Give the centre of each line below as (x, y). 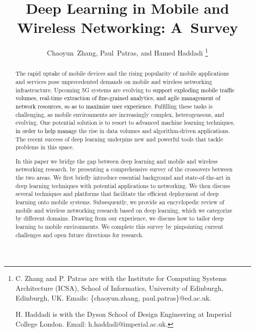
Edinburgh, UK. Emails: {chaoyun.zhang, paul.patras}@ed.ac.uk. (113, 297)
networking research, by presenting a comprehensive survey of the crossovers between (124, 169)
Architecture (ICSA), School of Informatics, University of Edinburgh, (119, 288)
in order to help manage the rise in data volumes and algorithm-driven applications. (123, 130)
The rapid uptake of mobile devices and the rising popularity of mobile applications (122, 73)
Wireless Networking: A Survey (127, 27)
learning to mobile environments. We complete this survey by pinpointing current (119, 227)
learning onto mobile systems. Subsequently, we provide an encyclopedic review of (120, 202)
